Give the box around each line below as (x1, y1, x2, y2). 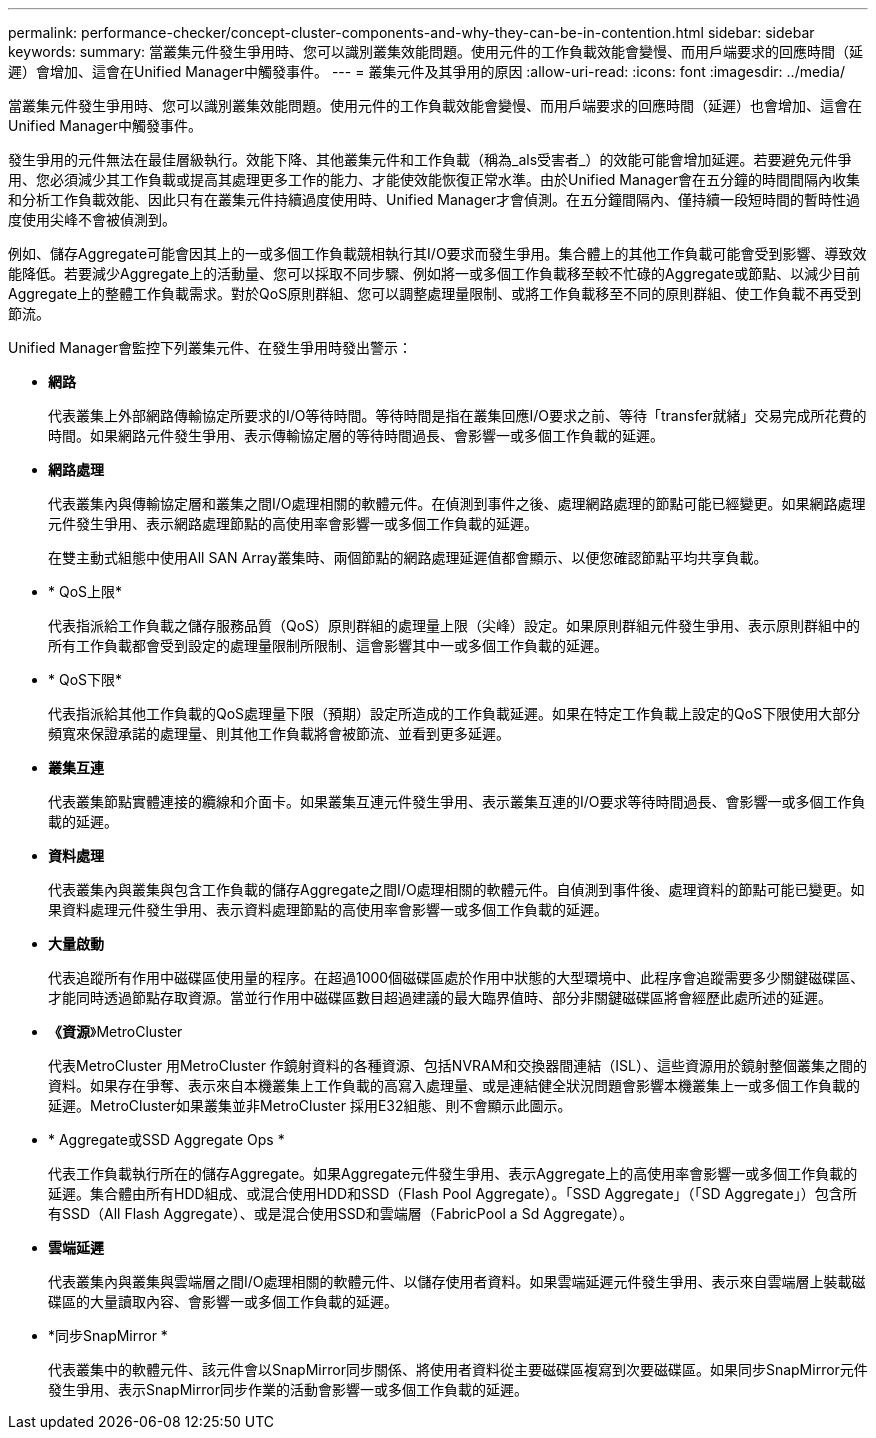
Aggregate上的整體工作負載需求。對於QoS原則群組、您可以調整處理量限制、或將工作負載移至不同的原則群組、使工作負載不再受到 (8, 285, 862, 302)
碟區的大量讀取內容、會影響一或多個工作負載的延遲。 (48, 1293, 398, 1310)
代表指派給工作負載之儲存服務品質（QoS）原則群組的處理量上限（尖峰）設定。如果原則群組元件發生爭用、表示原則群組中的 (48, 617, 861, 634)
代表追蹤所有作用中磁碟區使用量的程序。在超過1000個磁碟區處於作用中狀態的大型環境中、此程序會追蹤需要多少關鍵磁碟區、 (48, 969, 865, 986)
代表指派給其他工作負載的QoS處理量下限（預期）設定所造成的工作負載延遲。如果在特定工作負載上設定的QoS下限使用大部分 (48, 705, 861, 722)
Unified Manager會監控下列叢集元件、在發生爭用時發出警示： (8, 339, 412, 356)
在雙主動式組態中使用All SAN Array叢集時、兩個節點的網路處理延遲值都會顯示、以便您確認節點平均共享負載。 (48, 549, 768, 566)
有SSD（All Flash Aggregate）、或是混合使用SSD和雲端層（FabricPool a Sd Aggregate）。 (48, 1205, 634, 1222)
